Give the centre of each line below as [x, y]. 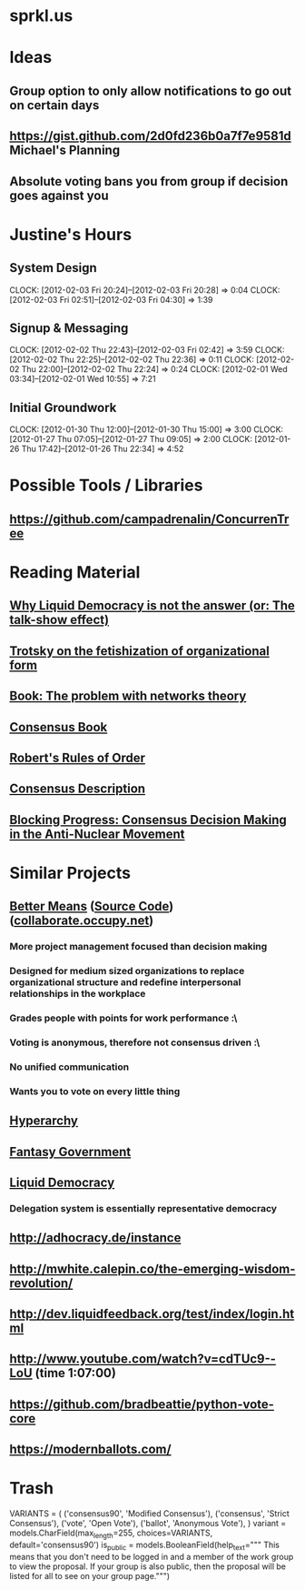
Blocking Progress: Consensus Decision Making [148, 820]
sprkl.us [41, 16]
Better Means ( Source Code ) [92, 906]
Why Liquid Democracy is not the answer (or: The [152, 606]
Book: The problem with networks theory [128, 696]
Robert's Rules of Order [78, 757]
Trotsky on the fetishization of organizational [139, 651]
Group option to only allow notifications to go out [151, 91]
